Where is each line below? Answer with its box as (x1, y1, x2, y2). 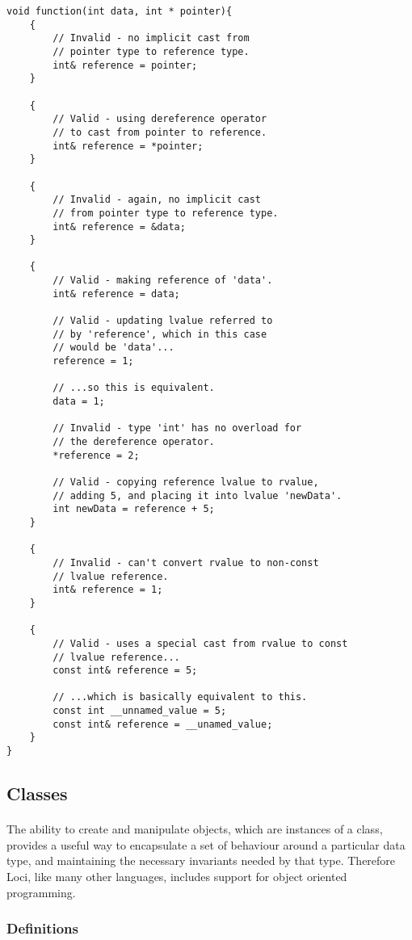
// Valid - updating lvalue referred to (53, 315, 273, 327)
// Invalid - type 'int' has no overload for (53, 422, 302, 434)
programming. (6, 883, 76, 900)
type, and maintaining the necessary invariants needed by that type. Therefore (6, 852, 396, 869)
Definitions (6, 918, 78, 938)
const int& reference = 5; (53, 665, 198, 677)
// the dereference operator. (53, 436, 215, 447)
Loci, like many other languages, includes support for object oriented (6, 867, 347, 884)
